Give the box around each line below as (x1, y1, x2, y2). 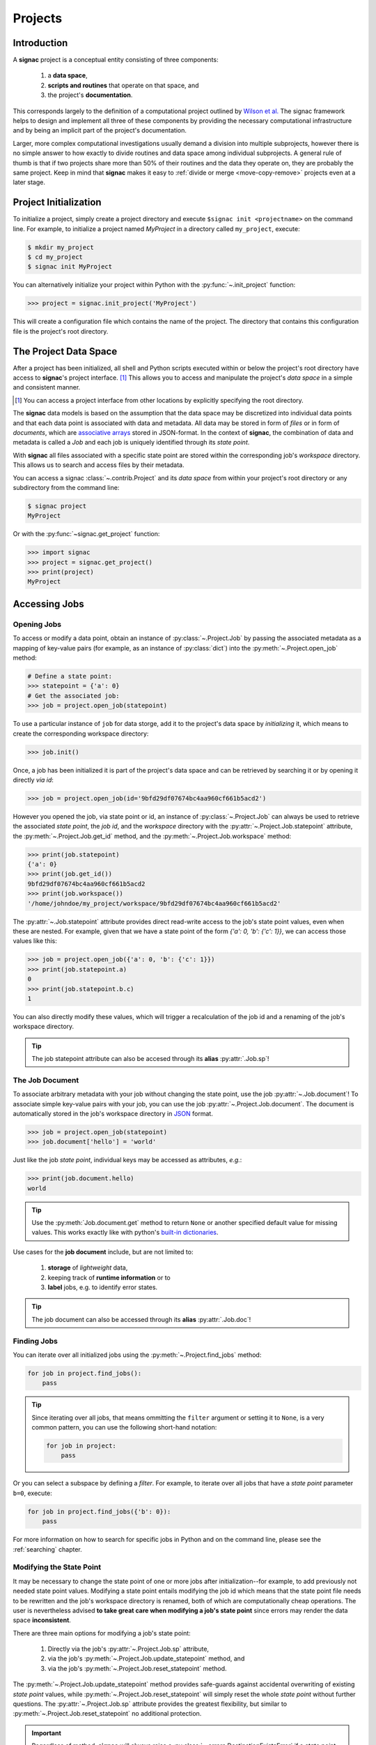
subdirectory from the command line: (13, 483, 120, 491)
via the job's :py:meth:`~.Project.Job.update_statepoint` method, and (47, 1654, 245, 1663)
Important (31, 1728, 62, 1737)
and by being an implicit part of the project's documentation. (13, 126, 187, 135)
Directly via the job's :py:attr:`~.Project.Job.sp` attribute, (47, 1644, 209, 1654)
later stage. (13, 178, 45, 186)
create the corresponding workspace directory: (13, 729, 149, 738)
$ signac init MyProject (27, 262, 113, 271)
